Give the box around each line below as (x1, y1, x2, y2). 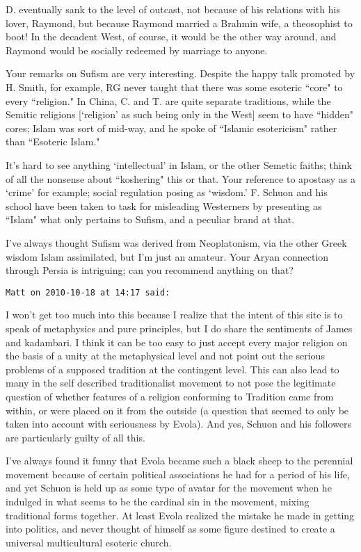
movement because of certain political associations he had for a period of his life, (6, 466, 350, 481)
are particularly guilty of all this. (6, 430, 145, 444)
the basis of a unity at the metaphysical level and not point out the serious (6, 348, 325, 363)
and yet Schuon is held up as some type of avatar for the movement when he (6, 480, 332, 495)
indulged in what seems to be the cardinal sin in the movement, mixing (6, 494, 310, 509)
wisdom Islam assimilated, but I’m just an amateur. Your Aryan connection (6, 249, 329, 263)
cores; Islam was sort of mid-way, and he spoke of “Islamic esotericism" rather (6, 120, 337, 135)
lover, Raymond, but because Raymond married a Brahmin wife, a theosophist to (6, 15, 353, 30)
